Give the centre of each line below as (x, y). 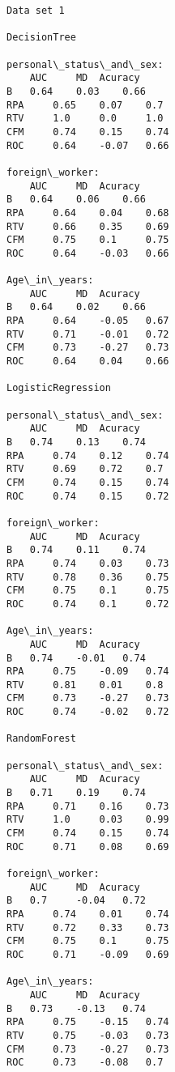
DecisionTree (41, 38)
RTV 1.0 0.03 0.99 (88, 820)
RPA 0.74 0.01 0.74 (88, 914)
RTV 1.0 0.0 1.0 (85, 119)
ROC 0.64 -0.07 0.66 (88, 145)
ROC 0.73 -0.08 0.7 (85, 1063)
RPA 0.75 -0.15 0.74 (88, 1022)
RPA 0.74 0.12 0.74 (88, 455)
